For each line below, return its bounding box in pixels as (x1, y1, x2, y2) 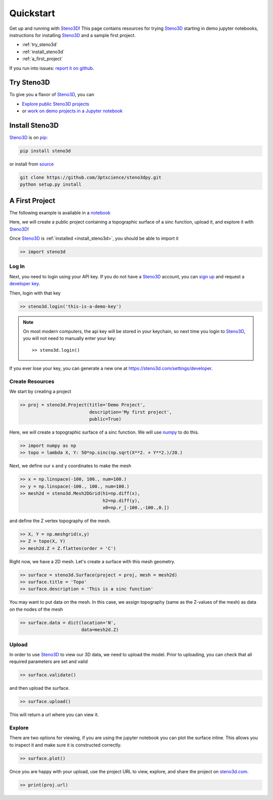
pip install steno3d (20, 148, 71, 154)
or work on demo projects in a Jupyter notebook (22, 108, 123, 114)
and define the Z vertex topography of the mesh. (9, 518, 111, 524)
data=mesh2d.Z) (81, 627, 119, 633)
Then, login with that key (9, 290, 61, 296)
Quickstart (9, 8, 56, 19)
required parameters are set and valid (9, 658, 88, 665)
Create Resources (9, 377, 55, 385)
